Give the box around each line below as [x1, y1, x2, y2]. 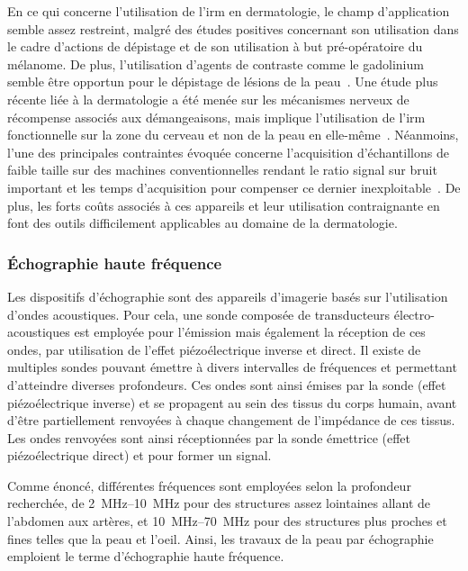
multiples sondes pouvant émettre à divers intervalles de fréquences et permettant [7, 358, 457, 376]
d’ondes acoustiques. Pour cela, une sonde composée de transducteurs [7, 304, 391, 323]
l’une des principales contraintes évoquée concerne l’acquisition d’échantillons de [7, 142, 449, 161]
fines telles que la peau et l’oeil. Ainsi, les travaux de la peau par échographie [7, 529, 434, 548]
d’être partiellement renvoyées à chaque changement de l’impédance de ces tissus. [7, 411, 455, 430]
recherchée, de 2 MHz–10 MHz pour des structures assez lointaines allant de [7, 494, 430, 512]
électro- [393, 304, 435, 323]
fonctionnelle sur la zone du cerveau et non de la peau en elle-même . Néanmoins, [7, 125, 459, 144]
